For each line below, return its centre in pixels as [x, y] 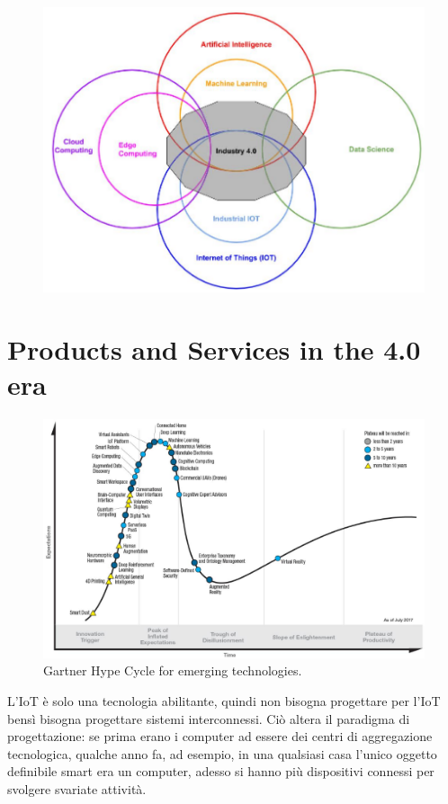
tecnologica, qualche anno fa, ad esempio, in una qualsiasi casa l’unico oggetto [222, 753]
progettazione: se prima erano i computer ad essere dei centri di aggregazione [220, 736]
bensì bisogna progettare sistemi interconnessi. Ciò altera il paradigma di [209, 718]
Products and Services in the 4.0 [214, 349]
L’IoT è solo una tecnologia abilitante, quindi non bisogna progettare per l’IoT [224, 701]
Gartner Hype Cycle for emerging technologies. [173, 670]
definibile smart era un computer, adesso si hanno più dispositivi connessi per [221, 771]
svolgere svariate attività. [77, 789]
